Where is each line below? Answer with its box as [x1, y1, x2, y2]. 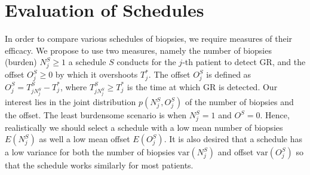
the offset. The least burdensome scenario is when [5, 109, 187, 121]
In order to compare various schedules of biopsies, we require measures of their [5, 32, 293, 45]
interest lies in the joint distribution [5, 96, 136, 108]
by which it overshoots [55, 68, 138, 81]
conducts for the [116, 56, 176, 68]
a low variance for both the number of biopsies [5, 146, 175, 158]
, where [60, 80, 87, 93]
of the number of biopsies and [185, 96, 294, 108]
